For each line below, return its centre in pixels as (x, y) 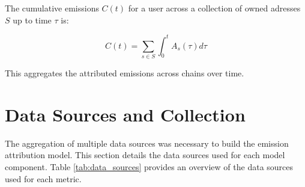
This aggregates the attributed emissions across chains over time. (125, 73)
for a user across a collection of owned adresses (214, 8)
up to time (32, 20)
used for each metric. (43, 178)
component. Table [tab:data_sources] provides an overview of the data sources (149, 166)
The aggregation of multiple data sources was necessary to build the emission (147, 143)
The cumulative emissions (52, 8)
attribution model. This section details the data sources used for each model (145, 155)
